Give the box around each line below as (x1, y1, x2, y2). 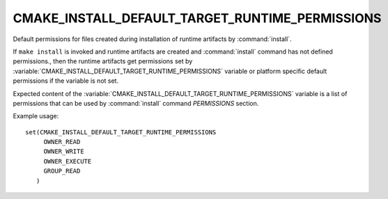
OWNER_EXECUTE (43, 157, 92, 165)
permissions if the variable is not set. (13, 77, 118, 85)
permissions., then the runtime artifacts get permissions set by (13, 57, 193, 65)
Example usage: (13, 112, 59, 120)
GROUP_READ (43, 167, 81, 175)
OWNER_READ (43, 138, 81, 146)
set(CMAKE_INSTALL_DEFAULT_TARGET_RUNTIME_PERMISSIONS (25, 128, 217, 136)
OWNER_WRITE (43, 148, 84, 156)
